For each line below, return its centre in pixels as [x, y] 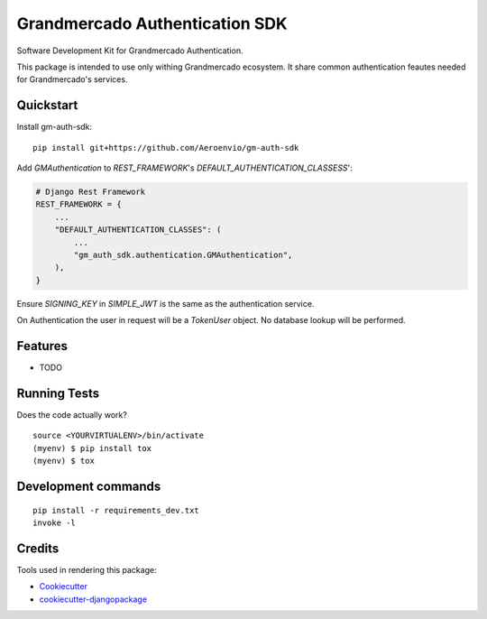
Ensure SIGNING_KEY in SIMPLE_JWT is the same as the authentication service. [165, 303]
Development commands [89, 486]
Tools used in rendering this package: [87, 569]
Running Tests [58, 393]
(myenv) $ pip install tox [92, 448]
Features [42, 346]
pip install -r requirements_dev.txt [116, 510]
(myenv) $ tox [64, 461]
